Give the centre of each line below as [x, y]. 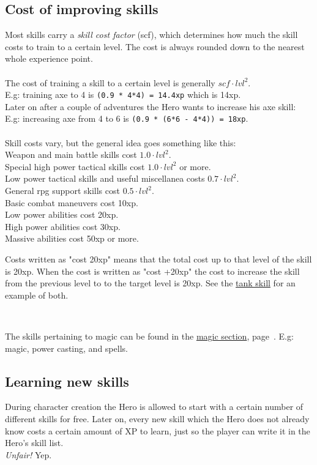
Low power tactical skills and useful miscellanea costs [105, 178]
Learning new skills [67, 381]
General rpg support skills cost [62, 191]
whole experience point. [49, 58]
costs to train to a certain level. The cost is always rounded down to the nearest [155, 46]
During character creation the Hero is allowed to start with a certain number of [154, 407]
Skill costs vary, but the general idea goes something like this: [121, 142]
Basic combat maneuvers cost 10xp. [72, 202]
